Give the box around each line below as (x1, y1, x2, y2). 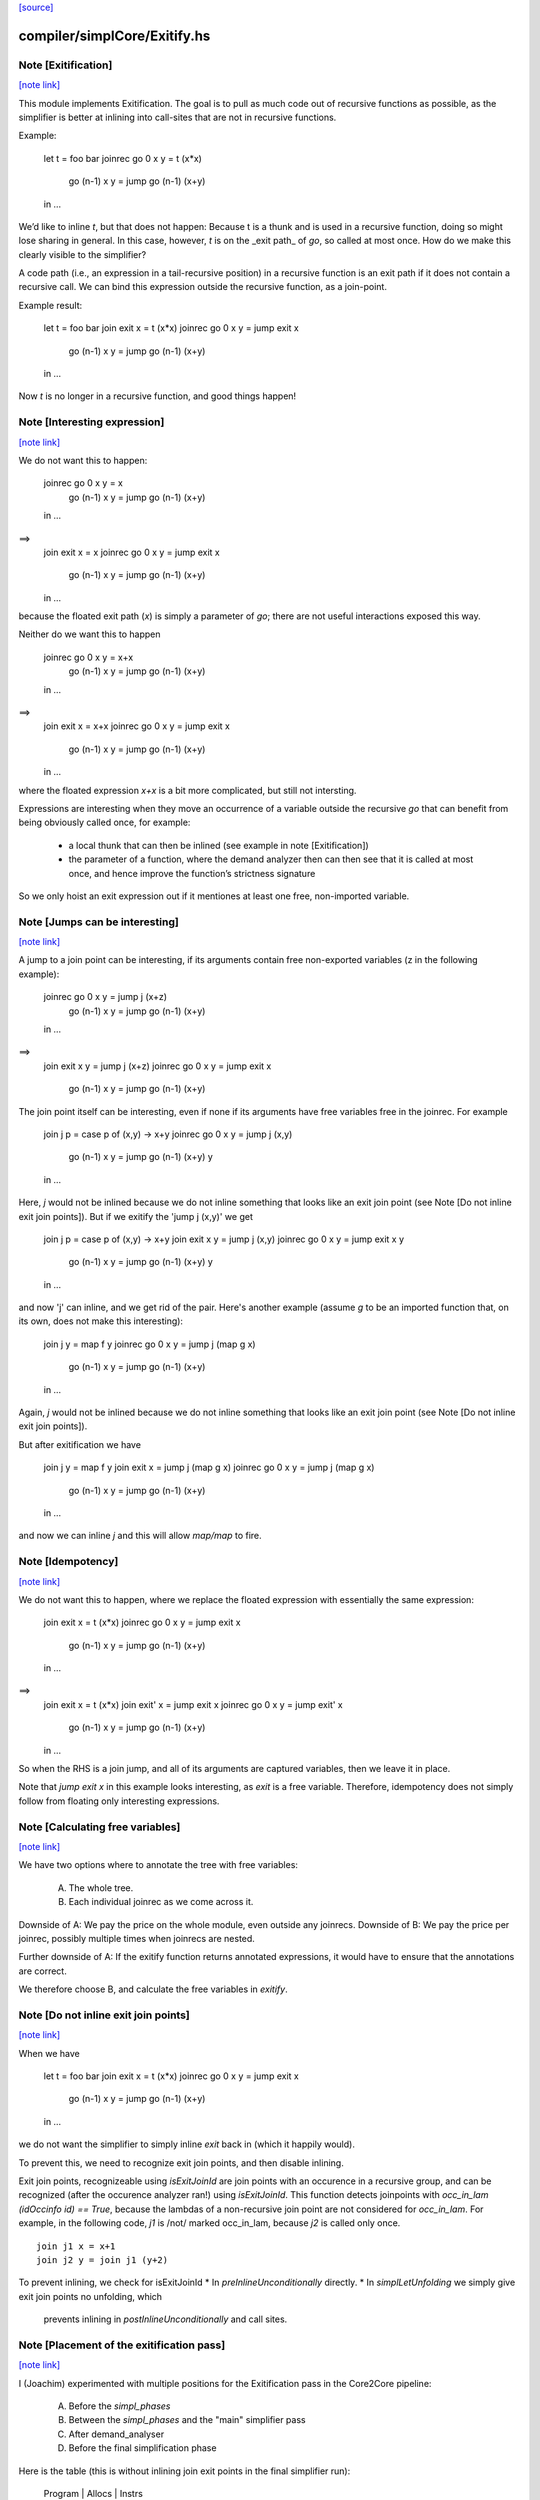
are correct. (18, 1965, 67, 1977)
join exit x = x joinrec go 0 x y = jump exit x (43, 546, 220, 558)
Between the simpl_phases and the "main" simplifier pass (68, 2414, 306, 2426)
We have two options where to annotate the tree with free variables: (18, 1859, 299, 1871)
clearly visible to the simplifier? (18, 248, 147, 260)
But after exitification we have (18, 1438, 142, 1450)
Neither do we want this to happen (18, 628, 161, 640)
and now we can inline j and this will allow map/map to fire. (18, 1530, 262, 1542)
